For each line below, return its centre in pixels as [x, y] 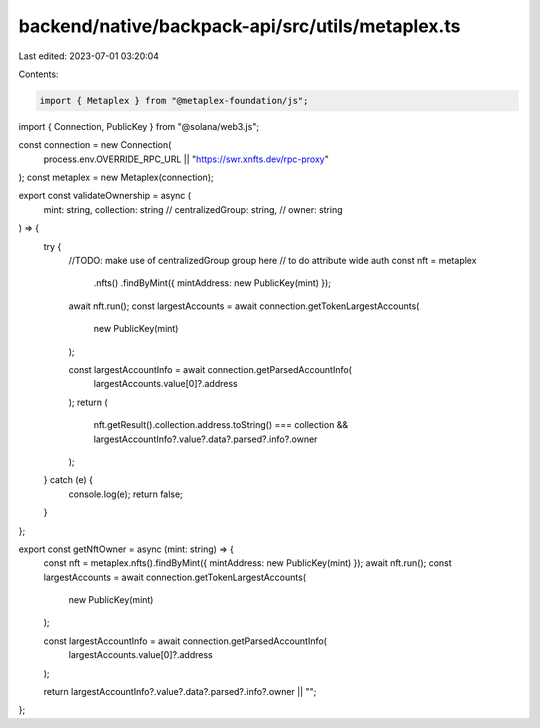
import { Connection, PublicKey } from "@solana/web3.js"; [139, 126]
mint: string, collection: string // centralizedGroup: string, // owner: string [193, 209]
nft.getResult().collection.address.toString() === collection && [221, 425]
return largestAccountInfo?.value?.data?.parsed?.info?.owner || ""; [180, 692]
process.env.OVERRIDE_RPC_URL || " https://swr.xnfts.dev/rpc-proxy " [186, 159]
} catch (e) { [68, 480]
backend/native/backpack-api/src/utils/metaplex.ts [239, 26]
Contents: [38, 74]
